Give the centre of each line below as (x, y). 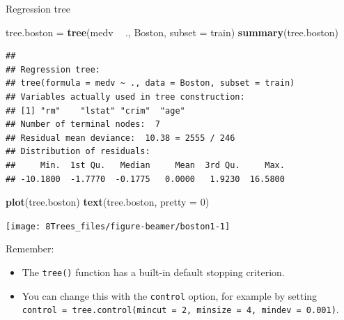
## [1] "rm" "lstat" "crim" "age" (95, 111)
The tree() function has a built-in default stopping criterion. (153, 272)
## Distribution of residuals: (78, 152)
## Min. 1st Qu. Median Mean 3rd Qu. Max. (145, 165)
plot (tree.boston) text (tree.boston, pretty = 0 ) (108, 202)
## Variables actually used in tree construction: (125, 97)
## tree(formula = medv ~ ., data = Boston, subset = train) (150, 83)
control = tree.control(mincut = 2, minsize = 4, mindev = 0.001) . (180, 309)
